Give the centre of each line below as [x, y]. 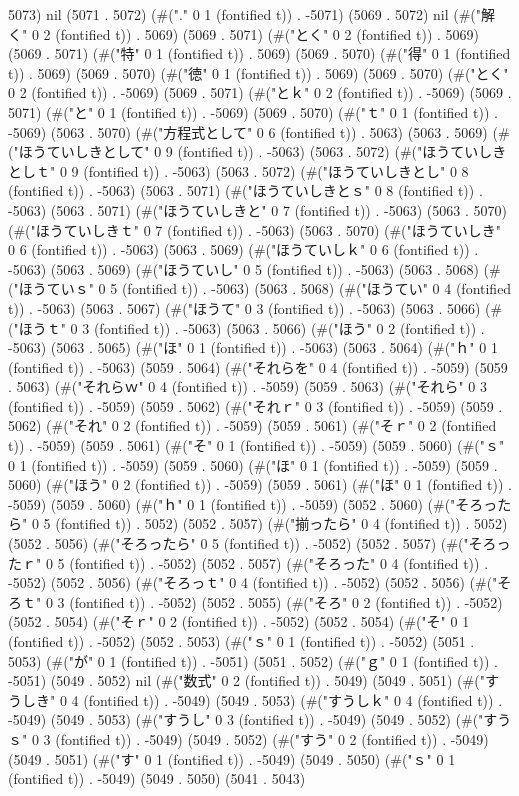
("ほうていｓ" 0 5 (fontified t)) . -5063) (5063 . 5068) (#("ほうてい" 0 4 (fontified [260, 288]
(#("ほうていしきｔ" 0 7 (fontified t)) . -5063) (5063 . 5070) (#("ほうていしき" [255, 229]
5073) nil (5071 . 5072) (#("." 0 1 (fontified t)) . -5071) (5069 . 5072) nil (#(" [245, 14]
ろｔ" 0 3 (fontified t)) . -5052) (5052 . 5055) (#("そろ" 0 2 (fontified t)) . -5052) [255, 601]
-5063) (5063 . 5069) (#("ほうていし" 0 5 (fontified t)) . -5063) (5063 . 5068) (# [254, 268]
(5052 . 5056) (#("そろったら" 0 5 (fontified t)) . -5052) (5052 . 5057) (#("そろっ [259, 543]
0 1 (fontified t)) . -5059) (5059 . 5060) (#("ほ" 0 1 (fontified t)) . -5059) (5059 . [253, 464]
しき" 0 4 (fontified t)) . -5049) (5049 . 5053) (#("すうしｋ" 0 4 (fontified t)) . [262, 699]
